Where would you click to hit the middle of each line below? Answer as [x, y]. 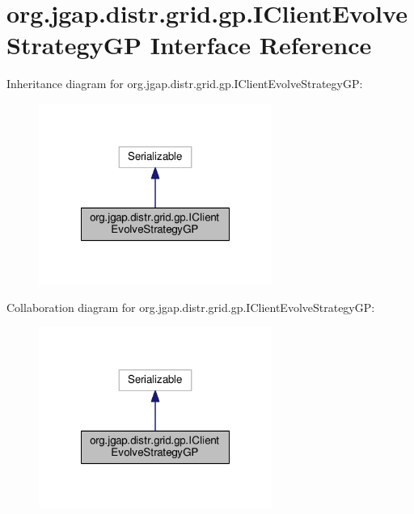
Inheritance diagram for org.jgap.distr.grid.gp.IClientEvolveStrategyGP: [185, 84]
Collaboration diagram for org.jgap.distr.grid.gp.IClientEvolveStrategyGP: [191, 307]
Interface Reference [261, 45]
